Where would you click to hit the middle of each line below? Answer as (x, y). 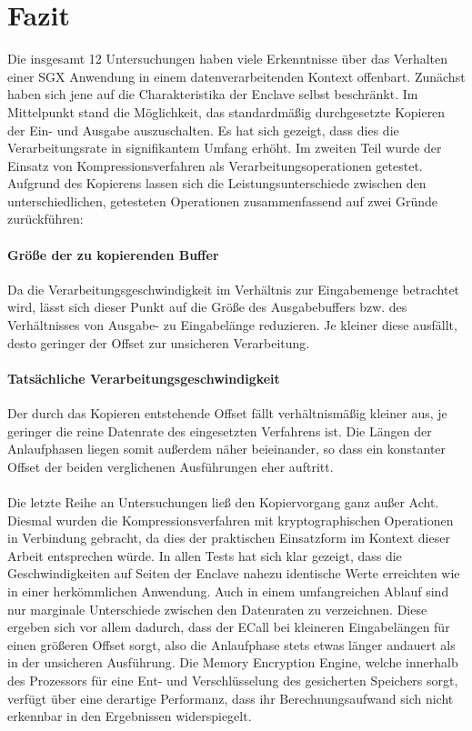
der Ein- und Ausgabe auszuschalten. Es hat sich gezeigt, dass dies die (203, 130)
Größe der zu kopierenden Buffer (113, 254)
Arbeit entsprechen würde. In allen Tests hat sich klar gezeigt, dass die (205, 555)
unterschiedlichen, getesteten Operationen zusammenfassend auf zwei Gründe (223, 200)
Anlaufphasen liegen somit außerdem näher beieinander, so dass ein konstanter (227, 449)
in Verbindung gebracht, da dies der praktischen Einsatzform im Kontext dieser (229, 538)
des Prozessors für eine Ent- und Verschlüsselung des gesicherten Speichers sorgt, (233, 680)
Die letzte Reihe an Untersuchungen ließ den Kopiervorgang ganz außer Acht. (223, 502)
